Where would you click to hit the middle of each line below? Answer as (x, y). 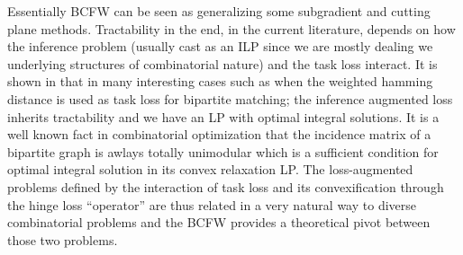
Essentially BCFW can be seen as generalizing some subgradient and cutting (219, 11)
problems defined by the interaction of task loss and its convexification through (226, 186)
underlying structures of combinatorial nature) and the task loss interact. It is (222, 63)
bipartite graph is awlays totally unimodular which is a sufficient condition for (223, 151)
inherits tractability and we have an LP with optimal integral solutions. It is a (223, 116)
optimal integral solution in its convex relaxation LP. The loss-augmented (210, 169)
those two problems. (63, 239)
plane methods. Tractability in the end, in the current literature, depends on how (231, 28)
